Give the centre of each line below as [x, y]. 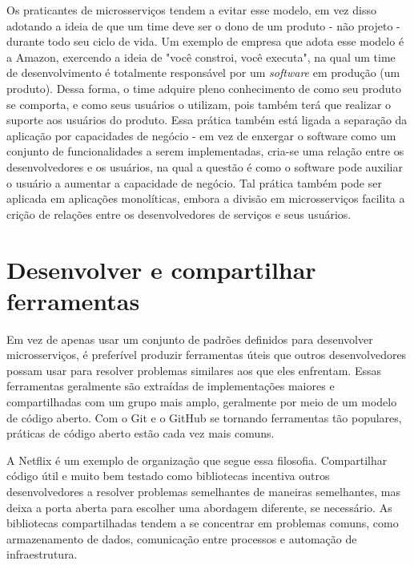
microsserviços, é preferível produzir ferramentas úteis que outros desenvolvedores [207, 355]
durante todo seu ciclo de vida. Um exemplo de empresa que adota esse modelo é [205, 41]
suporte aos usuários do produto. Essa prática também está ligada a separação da [207, 120]
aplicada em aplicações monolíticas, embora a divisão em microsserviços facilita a [206, 198]
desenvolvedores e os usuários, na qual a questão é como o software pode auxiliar [205, 166]
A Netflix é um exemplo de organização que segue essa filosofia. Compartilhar [197, 460]
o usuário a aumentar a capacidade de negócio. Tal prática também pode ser [194, 182]
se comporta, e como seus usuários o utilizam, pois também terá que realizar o [199, 104]
